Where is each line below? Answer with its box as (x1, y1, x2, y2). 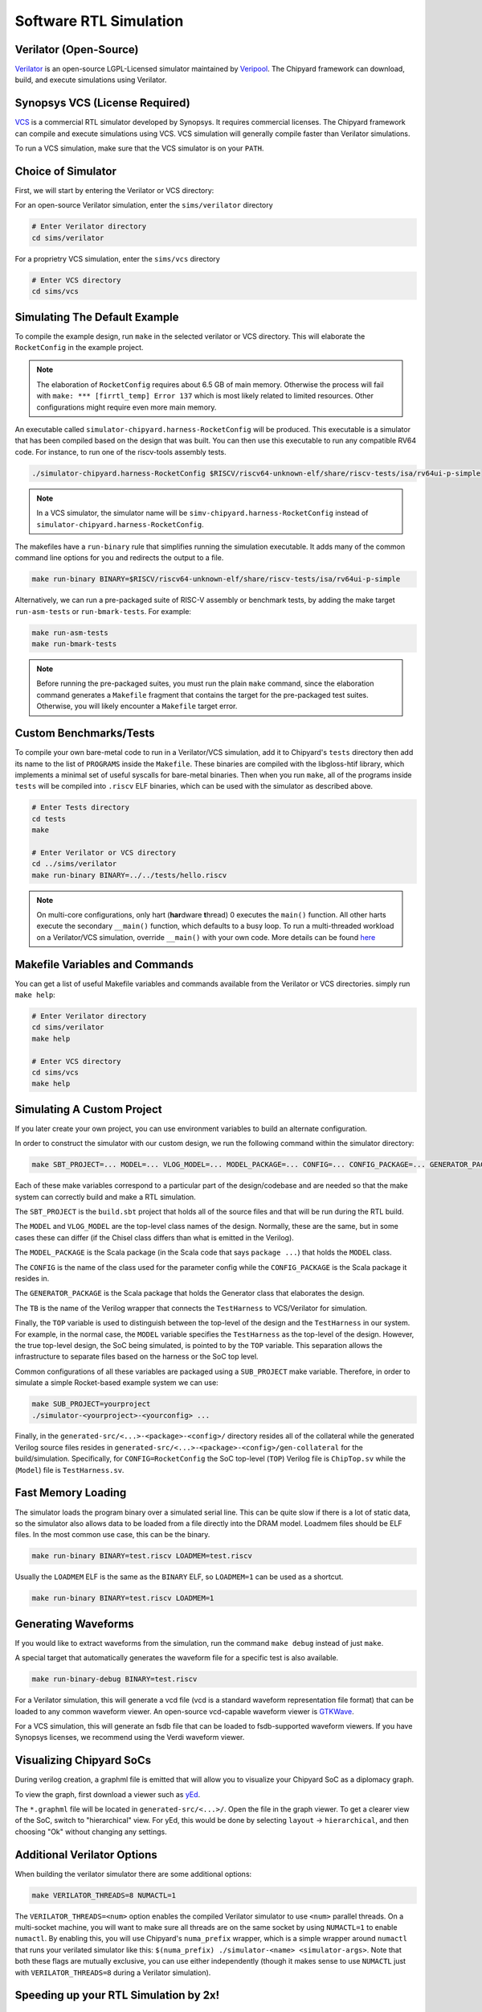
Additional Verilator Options (14, 1848, 158, 1862)
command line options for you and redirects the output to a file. (14, 553, 224, 563)
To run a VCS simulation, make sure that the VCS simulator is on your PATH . (14, 143, 264, 153)
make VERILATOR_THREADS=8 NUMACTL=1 (31, 1890, 177, 1899)
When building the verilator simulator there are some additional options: (14, 1869, 252, 1878)
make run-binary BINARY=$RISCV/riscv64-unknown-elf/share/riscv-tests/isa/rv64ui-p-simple (31, 575, 401, 583)
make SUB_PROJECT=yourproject (31, 1400, 151, 1408)
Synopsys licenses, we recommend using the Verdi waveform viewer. (14, 1733, 245, 1742)
